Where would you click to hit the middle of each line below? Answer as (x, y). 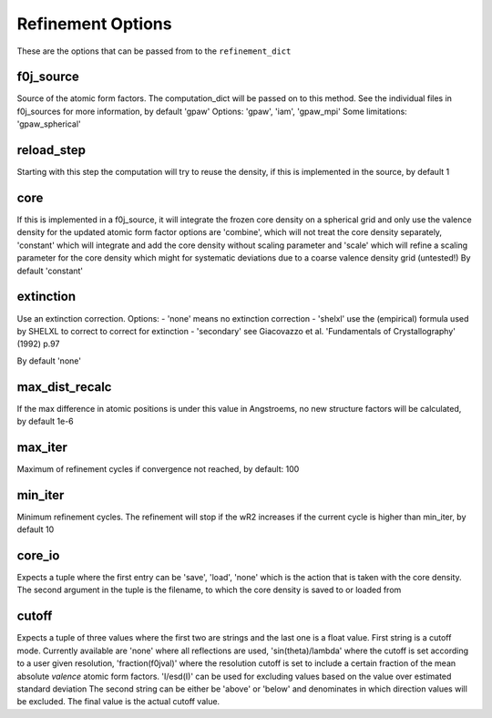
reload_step (51, 150)
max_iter (42, 447)
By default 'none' (49, 361)
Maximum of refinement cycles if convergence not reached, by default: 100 (158, 468)
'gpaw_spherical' (49, 124)
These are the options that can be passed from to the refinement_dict (154, 51)
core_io (38, 555)
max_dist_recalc (64, 387)
